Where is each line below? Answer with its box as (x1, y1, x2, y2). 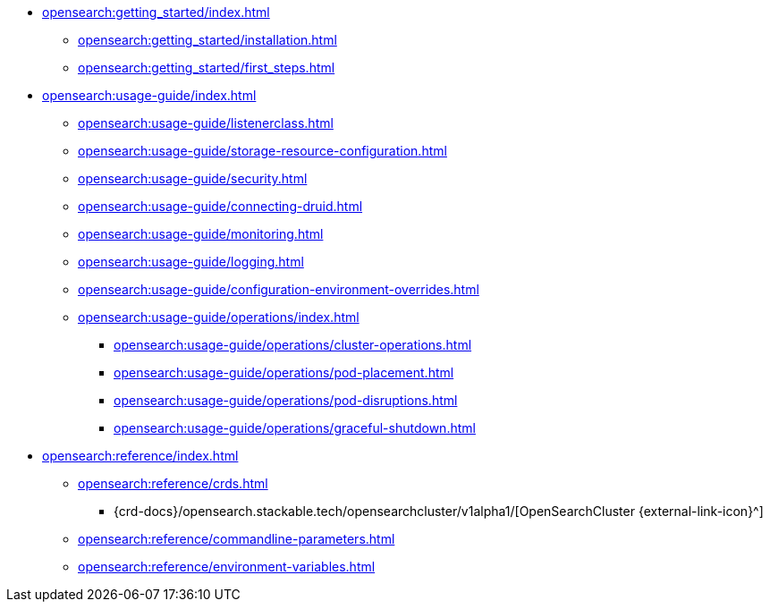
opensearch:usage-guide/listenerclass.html (78, 115, 334, 131)
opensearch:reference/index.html (42, 448, 239, 463)
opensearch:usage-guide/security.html (78, 171, 308, 186)
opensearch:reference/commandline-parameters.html (78, 531, 395, 546)
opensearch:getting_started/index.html (42, 4, 270, 20)
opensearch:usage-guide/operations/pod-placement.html (114, 365, 454, 380)
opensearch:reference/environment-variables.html (78, 559, 376, 574)
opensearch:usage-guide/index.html (42, 88, 257, 103)
